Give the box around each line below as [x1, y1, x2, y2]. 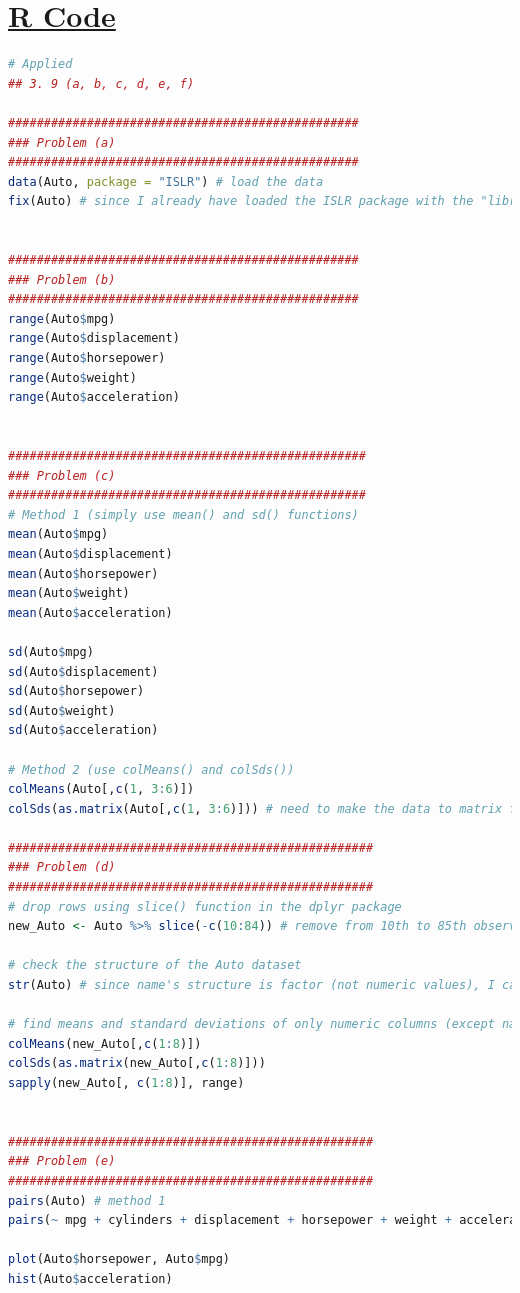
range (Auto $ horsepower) [8, 351, 166, 366]
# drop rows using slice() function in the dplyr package [8, 899, 402, 914]
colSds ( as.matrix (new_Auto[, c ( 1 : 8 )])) [8, 1056, 266, 1071]
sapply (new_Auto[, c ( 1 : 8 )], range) [8, 1076, 245, 1090]
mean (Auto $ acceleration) [8, 605, 173, 620]
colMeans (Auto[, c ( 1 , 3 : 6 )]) [8, 782, 195, 797]
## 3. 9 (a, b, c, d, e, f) [8, 76, 195, 91]
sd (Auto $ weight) [8, 703, 116, 718]
